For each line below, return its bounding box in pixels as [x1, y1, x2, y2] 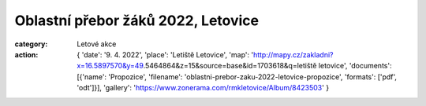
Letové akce [77, 39, 117, 49]
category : [14, 39, 48, 49]
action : [14, 49, 39, 59]
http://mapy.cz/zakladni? [252, 49, 334, 59]
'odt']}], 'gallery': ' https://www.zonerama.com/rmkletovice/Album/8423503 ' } [77, 83, 330, 93]
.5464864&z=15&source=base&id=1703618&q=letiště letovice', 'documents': [143, 61, 392, 71]
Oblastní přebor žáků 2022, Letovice [14, 12, 260, 29]
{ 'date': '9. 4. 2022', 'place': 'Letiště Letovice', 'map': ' [77, 49, 254, 59]
